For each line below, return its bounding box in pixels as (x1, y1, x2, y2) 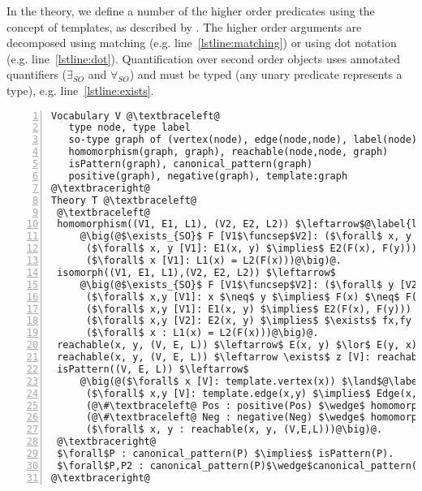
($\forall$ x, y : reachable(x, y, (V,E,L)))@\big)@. (85, 424, 383, 436)
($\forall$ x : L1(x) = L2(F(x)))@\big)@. (85, 327, 319, 339)
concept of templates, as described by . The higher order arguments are (6, 18, 362, 35)
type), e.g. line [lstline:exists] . (6, 81, 154, 98)
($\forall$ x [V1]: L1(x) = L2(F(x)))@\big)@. (85, 255, 342, 267)
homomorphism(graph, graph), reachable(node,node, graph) (68, 146, 389, 158)
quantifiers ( (6, 66, 67, 83)
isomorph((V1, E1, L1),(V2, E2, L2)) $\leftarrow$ (57, 266, 336, 278)
